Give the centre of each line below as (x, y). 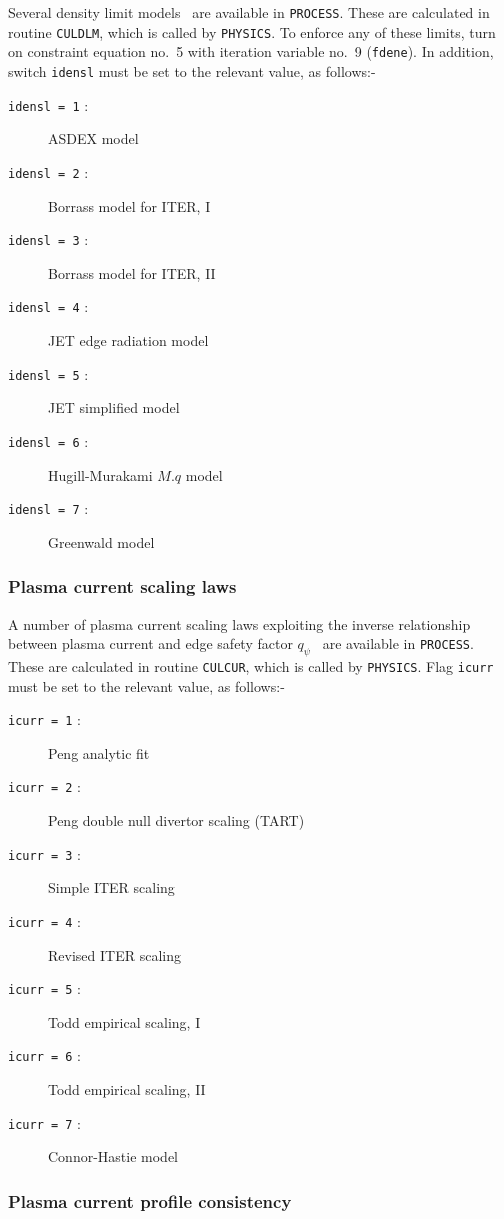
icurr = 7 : (44, 1122)
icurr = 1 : (44, 719)
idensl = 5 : (48, 373)
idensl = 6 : (48, 440)
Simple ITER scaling (111, 887)
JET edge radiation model (128, 340)
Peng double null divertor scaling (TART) (176, 820)
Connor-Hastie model (113, 1156)
